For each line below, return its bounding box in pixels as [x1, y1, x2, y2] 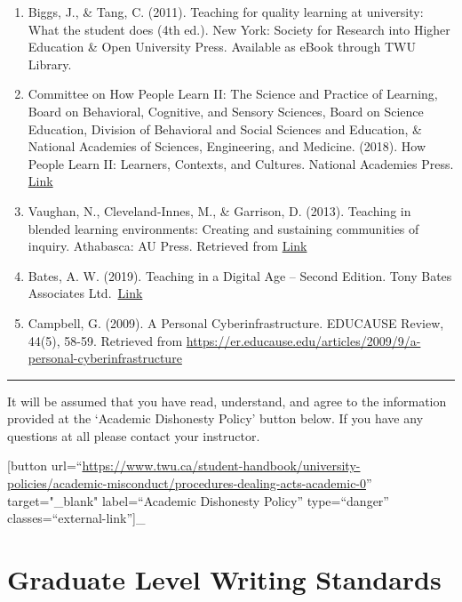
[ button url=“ [7, 456, 83, 475]
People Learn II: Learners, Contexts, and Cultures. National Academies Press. [28, 154, 454, 173]
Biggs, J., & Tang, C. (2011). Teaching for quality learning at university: [28, 3, 424, 20]
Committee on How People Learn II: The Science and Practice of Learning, [28, 84, 438, 103]
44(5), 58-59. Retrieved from [28, 331, 183, 349]
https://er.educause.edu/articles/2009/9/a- [186, 331, 421, 349]
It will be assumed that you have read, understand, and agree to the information [7, 391, 447, 410]
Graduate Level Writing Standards [7, 561, 442, 598]
